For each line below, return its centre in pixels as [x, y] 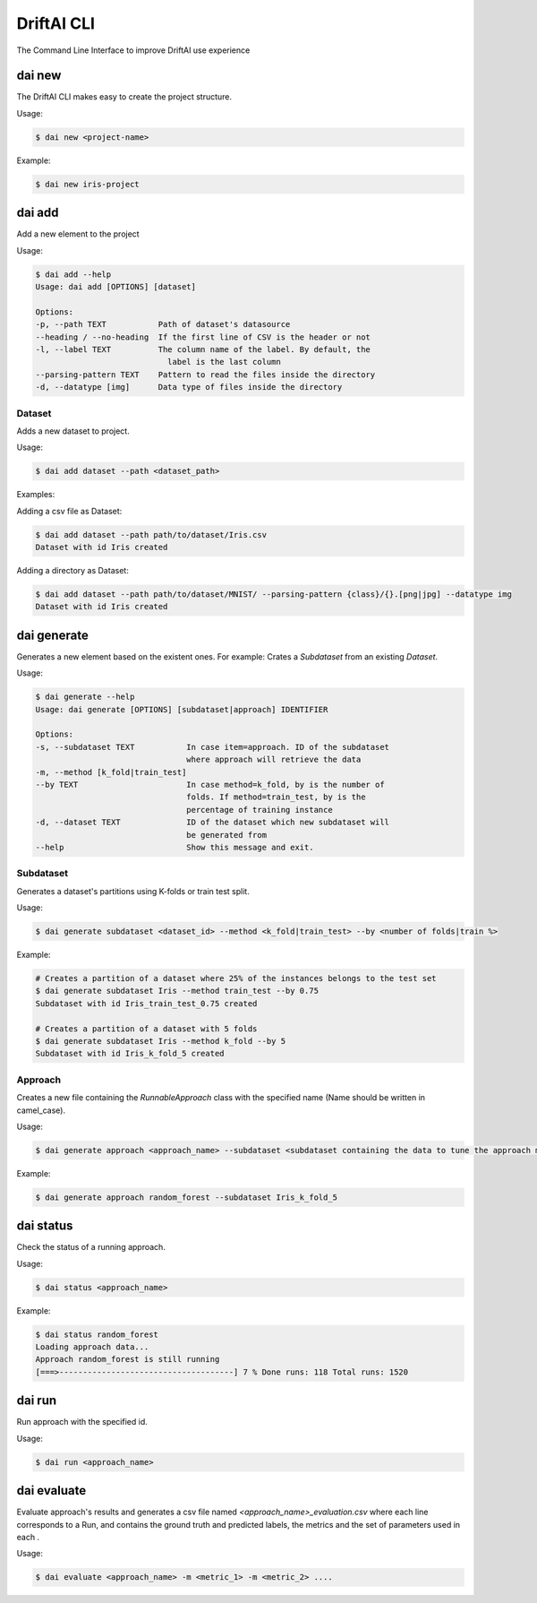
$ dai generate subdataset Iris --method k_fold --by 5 [161, 1041]
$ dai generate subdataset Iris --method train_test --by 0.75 [177, 991]
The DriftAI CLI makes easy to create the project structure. [124, 97]
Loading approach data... [92, 1347]
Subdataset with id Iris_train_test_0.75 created [146, 1003]
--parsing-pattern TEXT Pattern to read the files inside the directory [205, 375]
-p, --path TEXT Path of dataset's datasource [163, 324]
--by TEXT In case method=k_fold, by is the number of [210, 785]
